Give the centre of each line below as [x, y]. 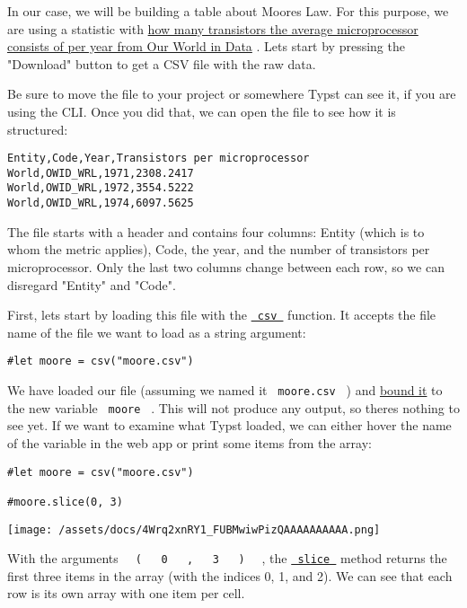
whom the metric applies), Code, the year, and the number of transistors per [219, 249]
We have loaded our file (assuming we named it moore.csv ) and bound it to [225, 390]
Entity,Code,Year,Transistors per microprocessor [159, 159]
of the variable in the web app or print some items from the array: [189, 442]
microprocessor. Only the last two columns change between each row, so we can [226, 266]
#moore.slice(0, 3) [65, 502]
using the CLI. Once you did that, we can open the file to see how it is [202, 111]
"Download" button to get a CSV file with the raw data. [162, 63]
